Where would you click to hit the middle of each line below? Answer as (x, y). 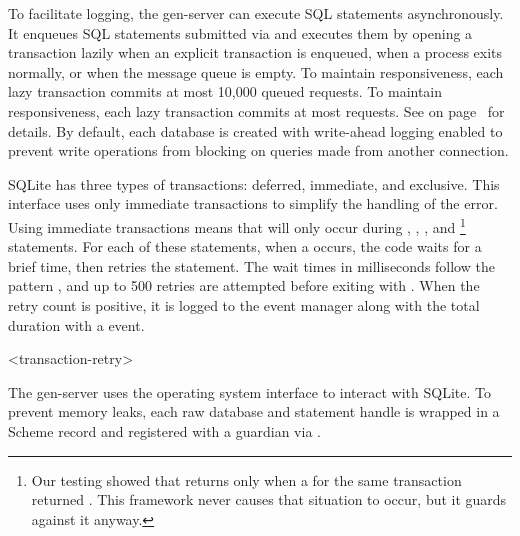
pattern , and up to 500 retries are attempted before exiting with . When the (244, 285)
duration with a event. (76, 324)
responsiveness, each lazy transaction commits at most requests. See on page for (256, 110)
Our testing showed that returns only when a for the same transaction (246, 479)
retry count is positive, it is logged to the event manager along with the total (244, 304)
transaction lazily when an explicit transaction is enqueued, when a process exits (255, 52)
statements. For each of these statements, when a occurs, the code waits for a (245, 246)
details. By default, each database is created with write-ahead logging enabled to (255, 130)
